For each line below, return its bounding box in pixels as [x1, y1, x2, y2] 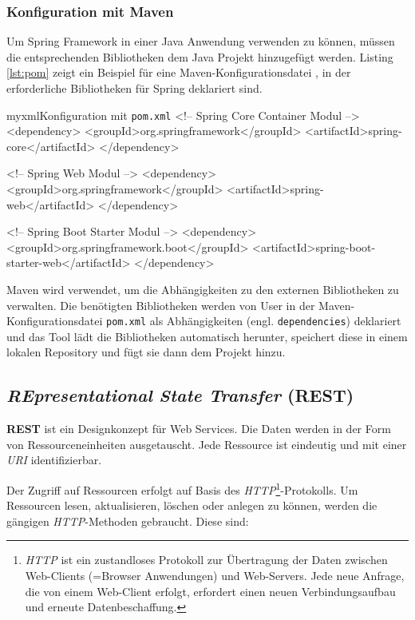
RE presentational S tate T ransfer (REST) [6, 383, 354, 407]
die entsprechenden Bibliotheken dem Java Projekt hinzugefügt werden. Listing [6, 48, 393, 65]
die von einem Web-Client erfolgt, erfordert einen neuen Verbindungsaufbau [25, 582, 396, 599]
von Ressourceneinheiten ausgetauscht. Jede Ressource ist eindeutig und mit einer [6, 435, 407, 452]
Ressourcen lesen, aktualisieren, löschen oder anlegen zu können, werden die [6, 497, 377, 514]
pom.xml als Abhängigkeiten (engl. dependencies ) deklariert [105, 312, 401, 329]
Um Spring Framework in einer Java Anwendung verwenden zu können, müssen [6, 33, 395, 50]
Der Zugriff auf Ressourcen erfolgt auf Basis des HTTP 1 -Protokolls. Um [6, 479, 358, 498]
